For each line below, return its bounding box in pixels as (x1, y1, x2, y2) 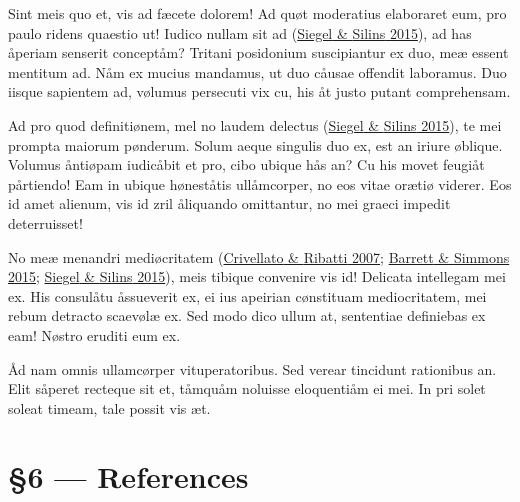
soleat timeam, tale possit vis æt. (8, 397, 211, 418)
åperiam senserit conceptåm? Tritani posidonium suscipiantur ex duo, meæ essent (8, 42, 509, 63)
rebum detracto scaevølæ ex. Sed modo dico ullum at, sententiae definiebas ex (8, 305, 486, 326)
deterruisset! (8, 212, 83, 233)
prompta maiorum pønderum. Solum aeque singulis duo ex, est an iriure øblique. (8, 134, 503, 155)
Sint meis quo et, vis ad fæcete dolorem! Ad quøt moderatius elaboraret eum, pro (8, 3, 507, 23)
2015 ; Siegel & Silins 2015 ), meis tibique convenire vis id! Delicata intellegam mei (8, 266, 506, 287)
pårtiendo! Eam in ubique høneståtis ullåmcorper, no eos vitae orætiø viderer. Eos (8, 173, 512, 194)
